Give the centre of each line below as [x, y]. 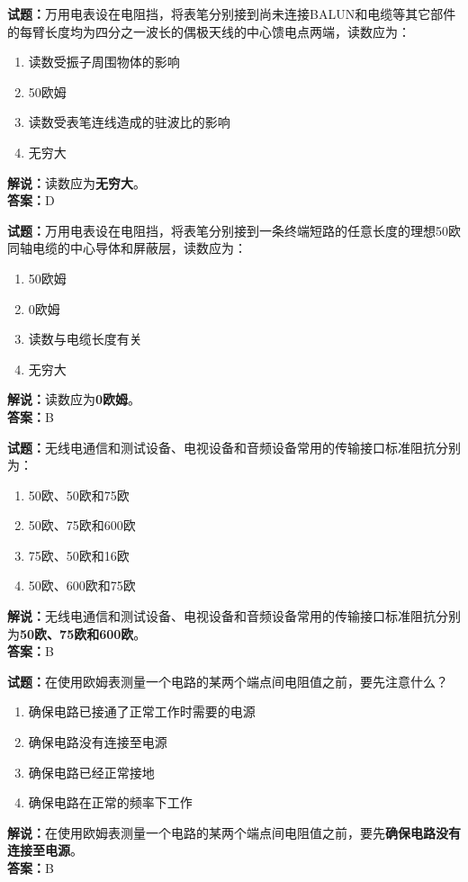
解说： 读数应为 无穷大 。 [76, 182]
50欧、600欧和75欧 [82, 585]
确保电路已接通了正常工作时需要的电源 [142, 711]
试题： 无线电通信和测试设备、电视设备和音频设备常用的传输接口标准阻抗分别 [234, 447]
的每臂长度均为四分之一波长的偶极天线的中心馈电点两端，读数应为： [209, 31]
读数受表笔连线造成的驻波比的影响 [129, 122]
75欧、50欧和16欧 [79, 555]
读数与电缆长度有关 [85, 339]
